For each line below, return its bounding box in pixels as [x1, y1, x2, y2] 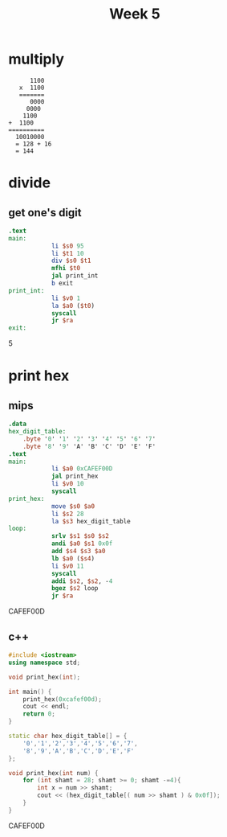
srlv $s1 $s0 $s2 [51, 532, 110, 540]
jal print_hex [51, 472, 99, 481]
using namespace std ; [8, 659, 81, 667]
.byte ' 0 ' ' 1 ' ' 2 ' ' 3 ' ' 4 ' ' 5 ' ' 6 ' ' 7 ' [22, 435, 156, 443]
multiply [8, 50, 65, 68]
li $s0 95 [51, 242, 84, 250]
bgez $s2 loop [51, 585, 99, 593]
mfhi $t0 [51, 265, 81, 273]
